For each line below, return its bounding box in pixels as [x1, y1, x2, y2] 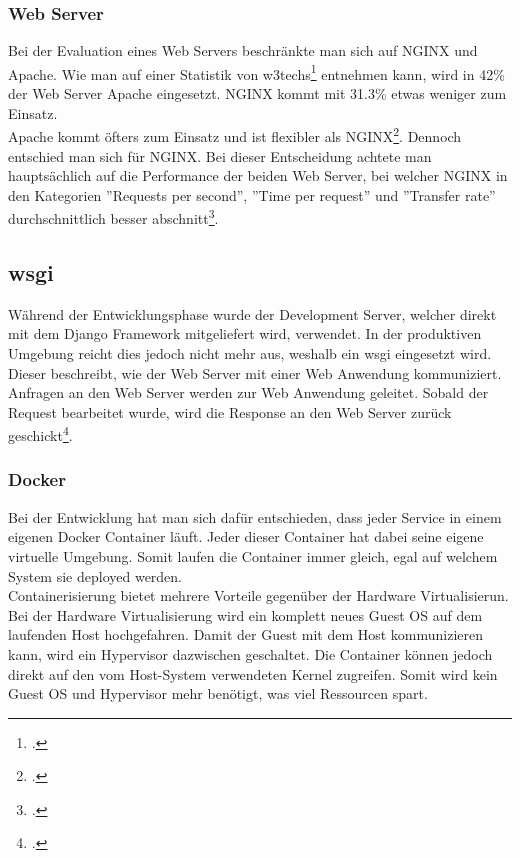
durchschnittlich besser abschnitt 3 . [8, 205, 219, 228]
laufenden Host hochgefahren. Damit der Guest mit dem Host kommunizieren [8, 624, 484, 645]
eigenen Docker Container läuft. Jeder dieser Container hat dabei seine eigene [8, 526, 484, 547]
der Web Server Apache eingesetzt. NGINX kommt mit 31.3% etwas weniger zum [8, 83, 507, 104]
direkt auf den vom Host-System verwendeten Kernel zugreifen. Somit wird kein [8, 663, 498, 684]
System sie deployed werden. [8, 565, 183, 586]
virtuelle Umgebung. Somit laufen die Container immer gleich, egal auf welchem [8, 545, 498, 566]
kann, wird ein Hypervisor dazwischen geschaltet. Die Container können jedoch [8, 643, 493, 664]
